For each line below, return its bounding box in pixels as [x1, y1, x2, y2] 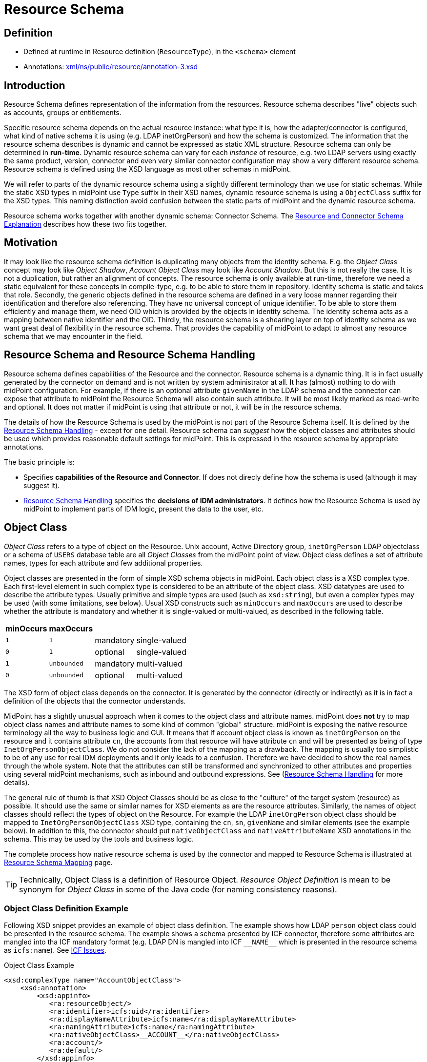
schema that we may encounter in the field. [4, 332, 143, 340]
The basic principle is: [4, 457, 75, 466]
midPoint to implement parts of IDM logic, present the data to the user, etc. [23, 504, 264, 513]
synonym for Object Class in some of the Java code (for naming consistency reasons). [19, 884, 337, 894]
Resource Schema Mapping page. [4, 858, 113, 866]
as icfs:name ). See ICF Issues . [4, 946, 106, 955]
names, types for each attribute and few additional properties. [4, 558, 203, 567]
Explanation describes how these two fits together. [4, 220, 167, 229]
